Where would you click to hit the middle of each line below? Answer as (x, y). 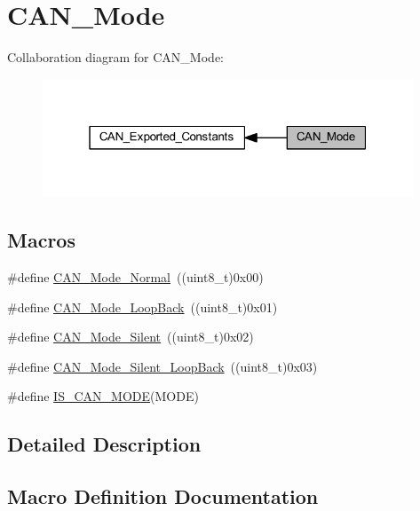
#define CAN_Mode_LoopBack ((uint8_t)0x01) (143, 307)
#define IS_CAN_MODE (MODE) (103, 396)
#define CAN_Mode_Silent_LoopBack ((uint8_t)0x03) (162, 366)
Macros (41, 240)
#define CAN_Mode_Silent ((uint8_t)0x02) (131, 337)
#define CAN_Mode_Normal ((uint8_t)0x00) (135, 277)
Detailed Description (104, 444)
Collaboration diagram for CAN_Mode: (115, 57)
